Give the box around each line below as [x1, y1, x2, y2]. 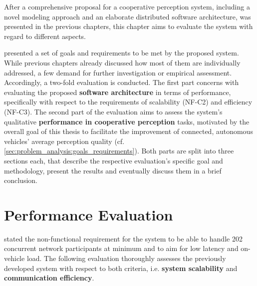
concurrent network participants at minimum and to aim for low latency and [4, 243, 239, 253]
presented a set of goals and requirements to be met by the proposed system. [4, 47, 239, 58]
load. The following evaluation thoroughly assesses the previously [26, 253, 226, 263]
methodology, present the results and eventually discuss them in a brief [4, 165, 222, 175]
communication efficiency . [4, 272, 94, 283]
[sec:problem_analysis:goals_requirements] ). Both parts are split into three [4, 145, 234, 156]
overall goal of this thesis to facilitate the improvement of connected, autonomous [4, 126, 253, 136]
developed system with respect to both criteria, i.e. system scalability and [4, 262, 238, 273]
